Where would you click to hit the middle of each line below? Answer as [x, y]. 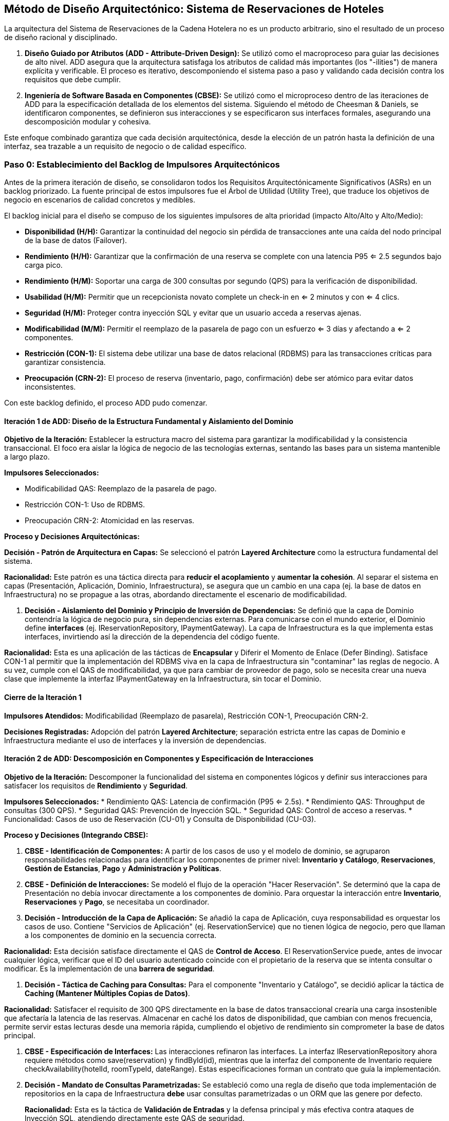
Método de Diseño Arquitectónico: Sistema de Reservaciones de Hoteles [194, 9]
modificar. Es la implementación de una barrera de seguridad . [109, 968]
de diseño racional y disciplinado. [61, 38]
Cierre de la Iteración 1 [43, 697]
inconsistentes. [50, 387]
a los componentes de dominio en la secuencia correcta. [121, 935]
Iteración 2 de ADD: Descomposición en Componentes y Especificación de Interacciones [159, 759]
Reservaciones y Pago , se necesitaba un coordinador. [117, 902]
